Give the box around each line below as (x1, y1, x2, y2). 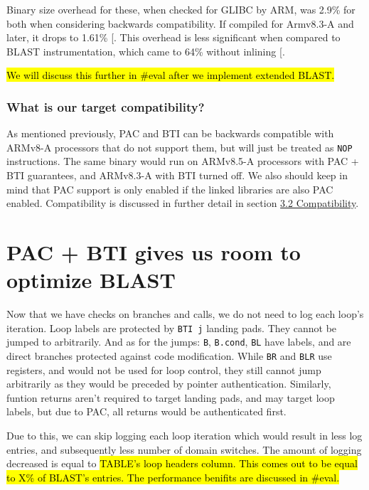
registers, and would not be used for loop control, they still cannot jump (6, 362, 321, 377)
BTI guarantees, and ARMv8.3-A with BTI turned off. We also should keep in (6, 168, 348, 183)
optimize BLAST (6, 265, 176, 294)
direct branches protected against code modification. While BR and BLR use (6, 348, 332, 363)
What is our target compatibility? (6, 97, 205, 115)
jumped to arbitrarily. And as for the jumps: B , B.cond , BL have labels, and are (6, 334, 351, 349)
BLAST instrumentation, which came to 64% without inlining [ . (6, 43, 285, 58)
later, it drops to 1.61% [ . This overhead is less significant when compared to (6, 30, 341, 45)
